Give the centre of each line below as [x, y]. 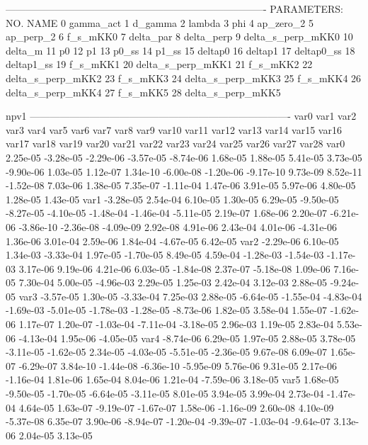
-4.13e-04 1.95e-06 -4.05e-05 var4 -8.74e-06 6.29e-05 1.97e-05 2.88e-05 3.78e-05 [187, 338]
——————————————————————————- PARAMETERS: [174, 9]
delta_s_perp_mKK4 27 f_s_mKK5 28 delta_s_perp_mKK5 [143, 92]
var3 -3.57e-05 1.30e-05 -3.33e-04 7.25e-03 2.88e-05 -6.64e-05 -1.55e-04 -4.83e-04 [190, 296]
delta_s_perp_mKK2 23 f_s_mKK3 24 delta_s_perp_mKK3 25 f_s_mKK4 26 [184, 78]
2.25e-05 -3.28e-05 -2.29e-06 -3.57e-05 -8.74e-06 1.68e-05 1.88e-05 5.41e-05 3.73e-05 [184, 157]
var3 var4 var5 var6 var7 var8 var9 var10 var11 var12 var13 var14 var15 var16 [174, 129]
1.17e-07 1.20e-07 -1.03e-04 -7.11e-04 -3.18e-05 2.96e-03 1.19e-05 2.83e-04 [176, 324]
